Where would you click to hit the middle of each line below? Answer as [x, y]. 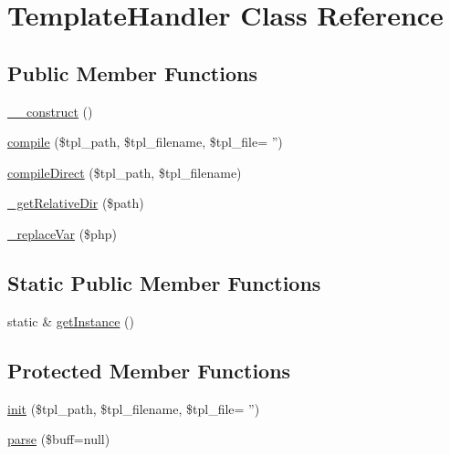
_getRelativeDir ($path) [76, 203]
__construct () [50, 111]
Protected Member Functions [149, 370]
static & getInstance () [71, 321]
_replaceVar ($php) [62, 233]
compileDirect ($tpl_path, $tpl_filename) [125, 172]
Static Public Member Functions [164, 282]
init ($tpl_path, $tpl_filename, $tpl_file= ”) [134, 408]
